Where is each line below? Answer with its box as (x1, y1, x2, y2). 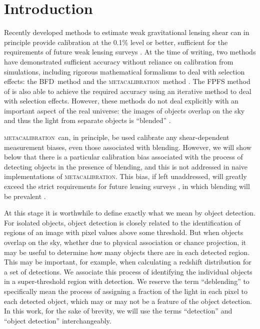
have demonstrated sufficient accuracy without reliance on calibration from (4, 56, 233, 66)
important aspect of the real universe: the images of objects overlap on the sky (4, 105, 245, 115)
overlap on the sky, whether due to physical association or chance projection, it (4, 237, 246, 247)
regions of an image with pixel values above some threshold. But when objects (4, 227, 243, 237)
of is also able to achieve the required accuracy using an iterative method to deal (4, 85, 251, 96)
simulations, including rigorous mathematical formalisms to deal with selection (4, 66, 245, 76)
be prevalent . (4, 190, 46, 201)
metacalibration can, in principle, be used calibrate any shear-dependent (4, 132, 229, 142)
